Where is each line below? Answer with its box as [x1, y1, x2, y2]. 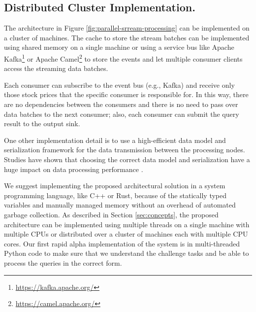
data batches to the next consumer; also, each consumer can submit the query [4, 108, 239, 119]
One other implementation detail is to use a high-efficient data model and [4, 135, 226, 145]
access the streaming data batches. [4, 63, 108, 73]
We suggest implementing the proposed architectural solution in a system [4, 180, 225, 191]
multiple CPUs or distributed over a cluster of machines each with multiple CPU [4, 229, 248, 239]
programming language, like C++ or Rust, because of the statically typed [4, 190, 227, 200]
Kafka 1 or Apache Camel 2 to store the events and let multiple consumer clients [4, 52, 243, 64]
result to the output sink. [4, 118, 80, 129]
